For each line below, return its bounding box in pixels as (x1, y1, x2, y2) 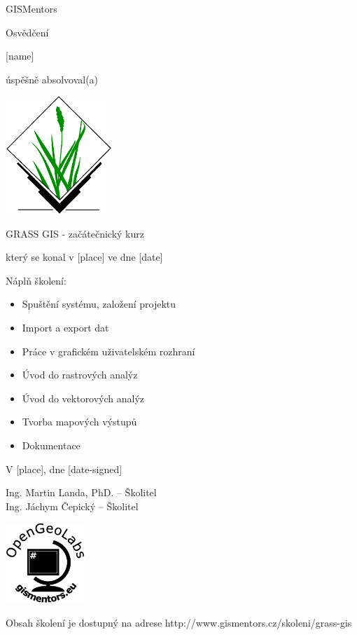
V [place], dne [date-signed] (6, 461, 122, 476)
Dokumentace (22, 438, 80, 453)
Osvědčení (6, 25, 49, 39)
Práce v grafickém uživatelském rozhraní (22, 343, 195, 358)
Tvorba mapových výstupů (22, 414, 137, 429)
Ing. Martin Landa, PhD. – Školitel (6, 485, 157, 500)
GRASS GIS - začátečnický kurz (6, 226, 144, 240)
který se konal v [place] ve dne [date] (6, 250, 163, 264)
